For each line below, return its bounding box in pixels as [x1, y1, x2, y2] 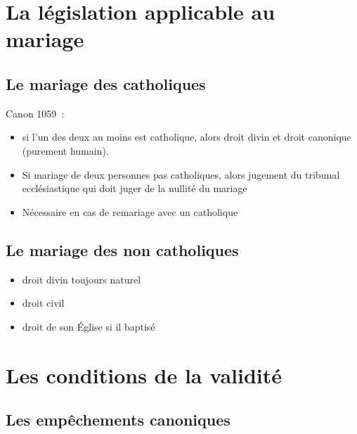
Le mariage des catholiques [6, 72, 206, 94]
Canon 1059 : [6, 106, 65, 120]
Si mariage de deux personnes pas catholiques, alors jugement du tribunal [22, 167, 340, 181]
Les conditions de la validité [6, 360, 283, 389]
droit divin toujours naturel [22, 272, 141, 286]
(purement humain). [22, 143, 109, 158]
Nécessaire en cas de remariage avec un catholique [22, 204, 238, 219]
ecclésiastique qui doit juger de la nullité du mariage [22, 181, 247, 196]
